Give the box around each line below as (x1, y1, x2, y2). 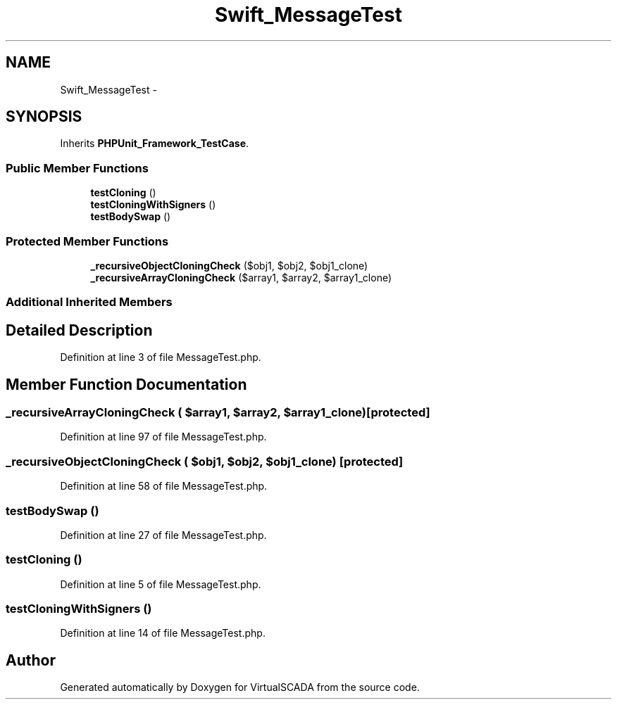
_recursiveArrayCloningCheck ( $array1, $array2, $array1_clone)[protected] (6, 405, 430, 419)
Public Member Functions (6, 160, 149, 175)
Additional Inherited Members (6, 295, 173, 310)
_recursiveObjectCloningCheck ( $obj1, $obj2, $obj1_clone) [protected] (6, 454, 404, 469)
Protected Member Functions (6, 234, 169, 248)
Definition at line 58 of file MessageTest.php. (60, 480, 268, 493)
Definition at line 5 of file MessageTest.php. (60, 578, 261, 590)
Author (6, 651, 56, 669)
